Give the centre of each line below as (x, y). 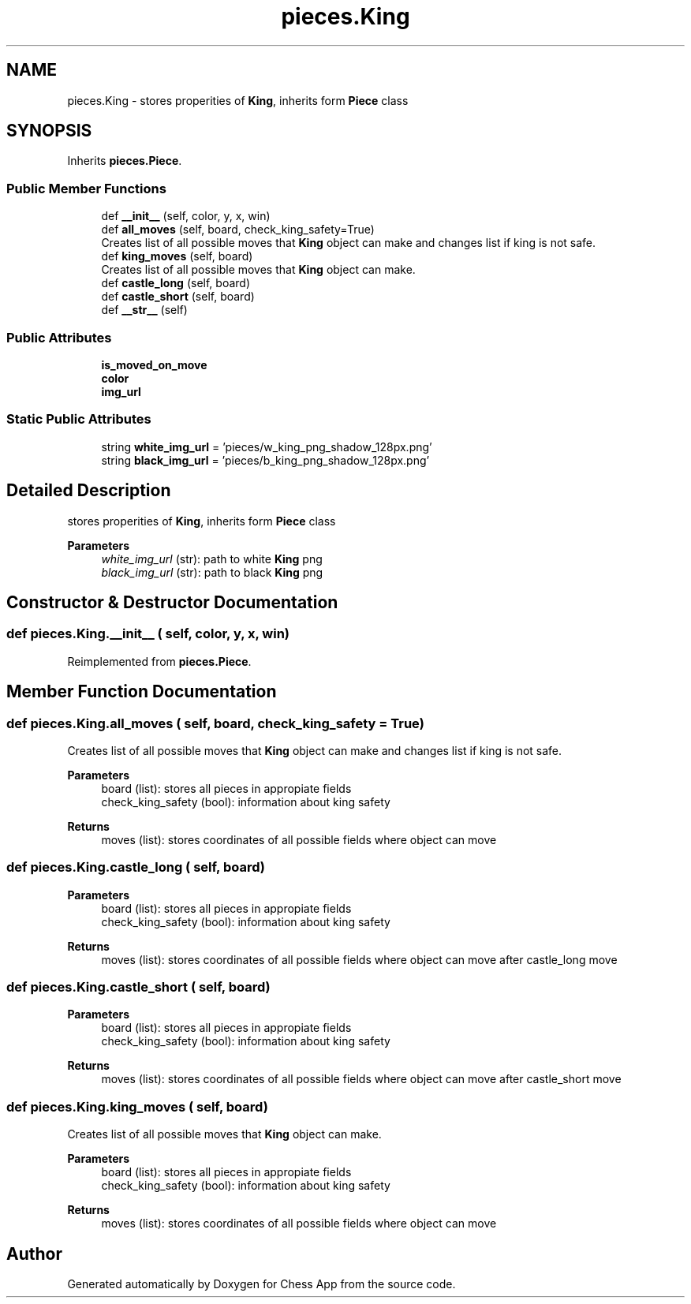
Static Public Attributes (79, 419)
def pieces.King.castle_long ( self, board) (136, 867)
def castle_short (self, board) (178, 297)
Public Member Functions (86, 188)
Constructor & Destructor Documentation (172, 602)
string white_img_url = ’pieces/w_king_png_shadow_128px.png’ (267, 446)
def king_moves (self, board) (177, 256)
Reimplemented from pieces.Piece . (159, 661)
